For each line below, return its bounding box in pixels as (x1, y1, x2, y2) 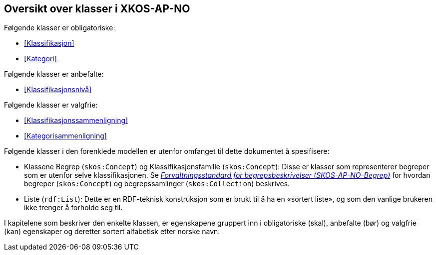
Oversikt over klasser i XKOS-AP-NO (4, 2, 190, 15)
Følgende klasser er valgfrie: (4, 101, 98, 110)
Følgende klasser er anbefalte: (4, 70, 104, 79)
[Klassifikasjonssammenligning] (24, 116, 128, 125)
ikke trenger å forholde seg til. (24, 203, 123, 212)
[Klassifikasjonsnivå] (24, 85, 92, 94)
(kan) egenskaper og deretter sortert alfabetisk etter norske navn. (4, 227, 220, 236)
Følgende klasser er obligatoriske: (4, 23, 115, 32)
